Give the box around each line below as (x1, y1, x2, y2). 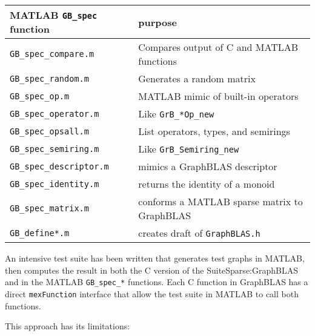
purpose (138, 15, 177, 29)
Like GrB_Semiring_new (138, 142, 239, 156)
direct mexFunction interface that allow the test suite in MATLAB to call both (5, 287, 299, 300)
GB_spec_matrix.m (10, 203, 89, 213)
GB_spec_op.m (10, 91, 70, 101)
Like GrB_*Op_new (138, 107, 214, 120)
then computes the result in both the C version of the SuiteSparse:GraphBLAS (5, 263, 298, 276)
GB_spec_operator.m (10, 108, 99, 119)
